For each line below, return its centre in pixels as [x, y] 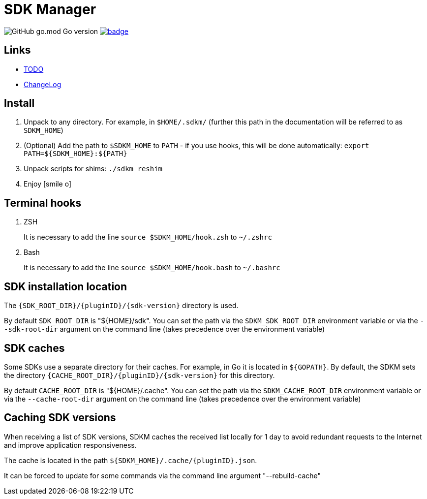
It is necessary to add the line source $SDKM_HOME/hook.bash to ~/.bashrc [152, 268]
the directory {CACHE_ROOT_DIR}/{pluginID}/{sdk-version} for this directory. [139, 375]
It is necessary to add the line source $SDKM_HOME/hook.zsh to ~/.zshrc [148, 237]
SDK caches [34, 348]
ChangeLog [43, 84]
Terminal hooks [43, 203]
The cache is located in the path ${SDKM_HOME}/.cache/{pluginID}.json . [131, 460]
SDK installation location [66, 286]
